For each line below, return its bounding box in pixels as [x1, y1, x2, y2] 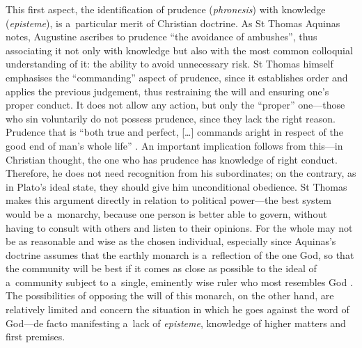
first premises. [6, 329, 65, 344]
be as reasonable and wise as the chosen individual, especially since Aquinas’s [6, 234, 336, 248]
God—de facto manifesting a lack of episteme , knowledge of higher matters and [6, 315, 346, 330]
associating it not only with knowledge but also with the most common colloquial [6, 42, 353, 57]
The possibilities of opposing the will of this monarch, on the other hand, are [6, 288, 334, 303]
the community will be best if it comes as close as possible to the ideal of [6, 261, 317, 276]
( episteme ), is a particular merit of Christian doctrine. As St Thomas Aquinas [6, 15, 340, 30]
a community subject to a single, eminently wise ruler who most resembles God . [6, 274, 353, 289]
